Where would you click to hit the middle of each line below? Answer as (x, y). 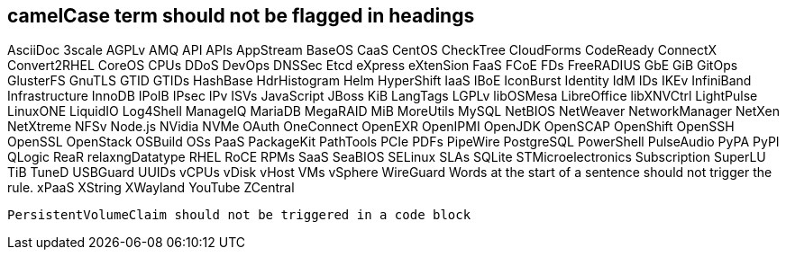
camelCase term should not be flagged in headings (241, 16)
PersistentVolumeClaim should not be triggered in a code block (239, 215)
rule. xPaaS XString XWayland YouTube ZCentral (151, 188)
